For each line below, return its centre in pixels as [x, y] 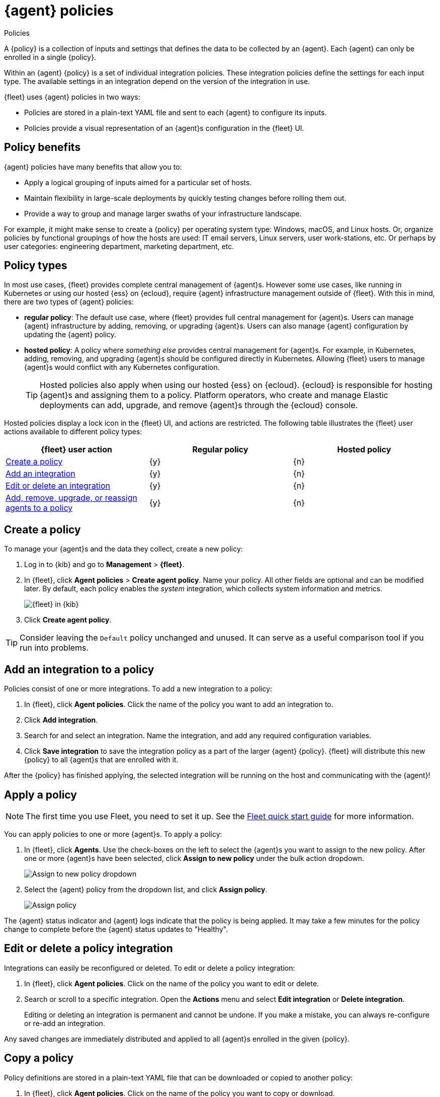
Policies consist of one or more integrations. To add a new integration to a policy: [138, 689]
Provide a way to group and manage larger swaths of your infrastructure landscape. [163, 213]
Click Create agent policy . [68, 620]
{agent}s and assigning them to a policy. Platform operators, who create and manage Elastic [214, 395]
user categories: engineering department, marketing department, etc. [119, 246]
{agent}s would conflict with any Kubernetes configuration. [122, 367]
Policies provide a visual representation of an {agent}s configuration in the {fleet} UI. [164, 128]
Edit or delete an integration [58, 486]
